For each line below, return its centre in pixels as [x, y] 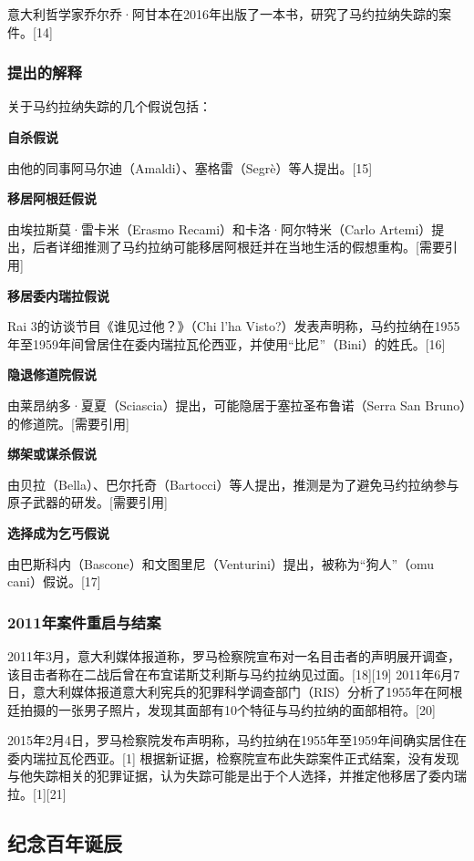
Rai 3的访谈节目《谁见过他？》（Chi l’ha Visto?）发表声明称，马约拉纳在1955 [234, 326]
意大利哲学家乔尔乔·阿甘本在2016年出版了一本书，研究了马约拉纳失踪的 [223, 14]
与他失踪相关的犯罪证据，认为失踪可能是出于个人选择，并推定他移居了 [218, 776]
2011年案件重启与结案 [84, 622]
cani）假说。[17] [54, 581]
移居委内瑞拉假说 [58, 295]
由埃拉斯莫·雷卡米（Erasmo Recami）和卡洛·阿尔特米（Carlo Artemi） [220, 228]
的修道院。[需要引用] [68, 423]
